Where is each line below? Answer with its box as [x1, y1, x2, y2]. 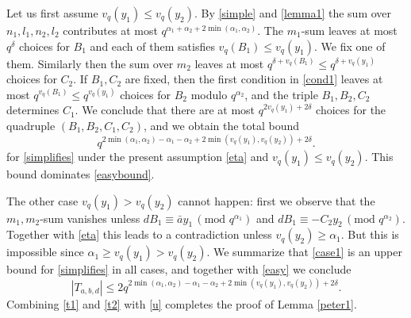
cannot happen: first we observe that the [178, 192, 375, 209]
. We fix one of [313, 37, 386, 54]
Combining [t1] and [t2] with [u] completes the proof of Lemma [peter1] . [6, 295, 357, 312]
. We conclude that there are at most [75, 102, 255, 118]
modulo [190, 86, 228, 102]
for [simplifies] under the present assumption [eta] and [6, 148, 269, 165]
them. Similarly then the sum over [6, 55, 174, 71]
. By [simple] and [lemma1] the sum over [194, 5, 392, 21]
